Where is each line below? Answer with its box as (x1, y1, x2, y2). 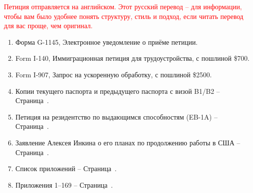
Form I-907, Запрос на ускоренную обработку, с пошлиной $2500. (15, 69, 212, 79)
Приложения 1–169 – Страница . (15, 179, 113, 190)
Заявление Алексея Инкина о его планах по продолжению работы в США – (15, 137, 240, 147)
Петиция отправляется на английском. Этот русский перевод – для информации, (4, 1, 242, 11)
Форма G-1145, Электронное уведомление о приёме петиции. (15, 36, 198, 47)
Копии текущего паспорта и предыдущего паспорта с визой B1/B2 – (15, 86, 220, 96)
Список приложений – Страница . (15, 163, 117, 174)
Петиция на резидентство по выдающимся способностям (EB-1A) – (15, 111, 218, 122)
